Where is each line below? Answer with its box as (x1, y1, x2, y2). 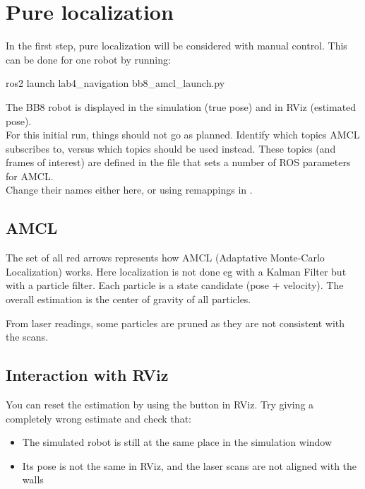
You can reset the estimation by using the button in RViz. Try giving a (6, 397, 314, 412)
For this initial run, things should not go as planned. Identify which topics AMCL (6, 127, 360, 142)
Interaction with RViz (6, 364, 169, 386)
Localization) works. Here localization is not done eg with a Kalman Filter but (6, 264, 347, 278)
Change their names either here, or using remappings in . (6, 182, 253, 197)
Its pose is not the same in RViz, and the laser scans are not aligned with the (22, 458, 357, 473)
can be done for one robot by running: (6, 52, 171, 66)
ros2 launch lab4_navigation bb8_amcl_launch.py (6, 76, 225, 90)
